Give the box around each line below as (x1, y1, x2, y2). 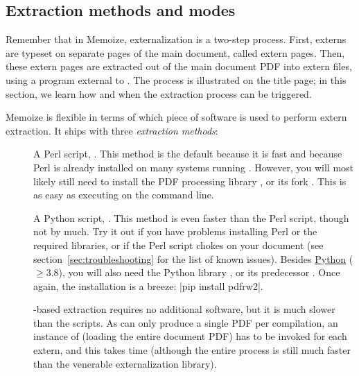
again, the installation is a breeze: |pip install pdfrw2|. (33, 278, 263, 293)
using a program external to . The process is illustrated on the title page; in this (6, 72, 347, 87)
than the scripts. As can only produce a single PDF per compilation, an (33, 315, 338, 330)
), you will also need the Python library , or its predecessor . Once (58, 265, 340, 280)
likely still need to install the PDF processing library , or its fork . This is (33, 173, 347, 188)
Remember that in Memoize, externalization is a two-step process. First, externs (6, 32, 347, 46)
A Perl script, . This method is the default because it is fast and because (33, 146, 342, 161)
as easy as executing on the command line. (33, 187, 214, 202)
